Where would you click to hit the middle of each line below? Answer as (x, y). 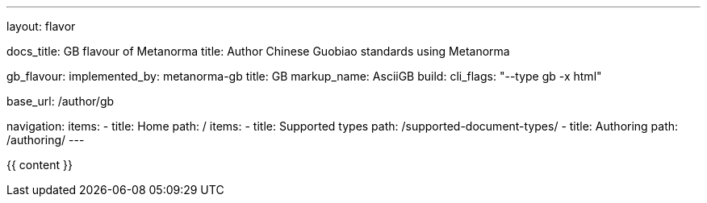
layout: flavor (41, 26)
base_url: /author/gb (61, 101)
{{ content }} (40, 165)
